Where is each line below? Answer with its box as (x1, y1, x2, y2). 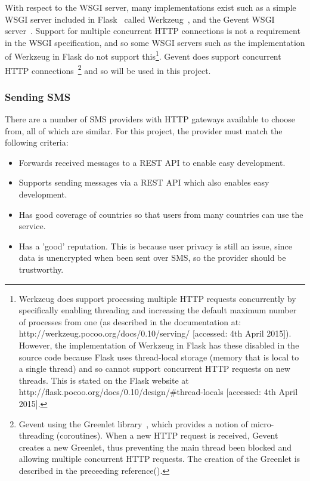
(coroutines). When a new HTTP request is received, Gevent (56, 429, 278, 442)
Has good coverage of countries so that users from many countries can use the (18, 208, 303, 220)
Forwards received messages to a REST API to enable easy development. (18, 156, 286, 168)
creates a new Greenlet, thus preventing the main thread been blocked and (18, 440, 292, 453)
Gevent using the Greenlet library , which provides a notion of (18, 417, 248, 430)
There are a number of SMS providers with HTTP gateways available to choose (5, 113, 296, 125)
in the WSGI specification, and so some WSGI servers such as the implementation (5, 36, 305, 48)
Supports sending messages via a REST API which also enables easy (18, 176, 269, 189)
